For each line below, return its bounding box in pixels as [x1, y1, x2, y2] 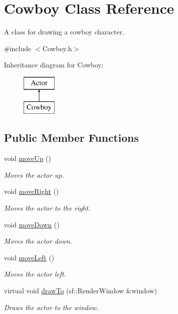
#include [4, 43, 31, 53]
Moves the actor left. [4, 269, 66, 279]
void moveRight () [4, 186, 59, 196]
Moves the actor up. [4, 169, 64, 180]
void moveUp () [4, 153, 51, 163]
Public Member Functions [4, 130, 139, 145]
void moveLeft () [4, 252, 55, 262]
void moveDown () [4, 219, 59, 229]
